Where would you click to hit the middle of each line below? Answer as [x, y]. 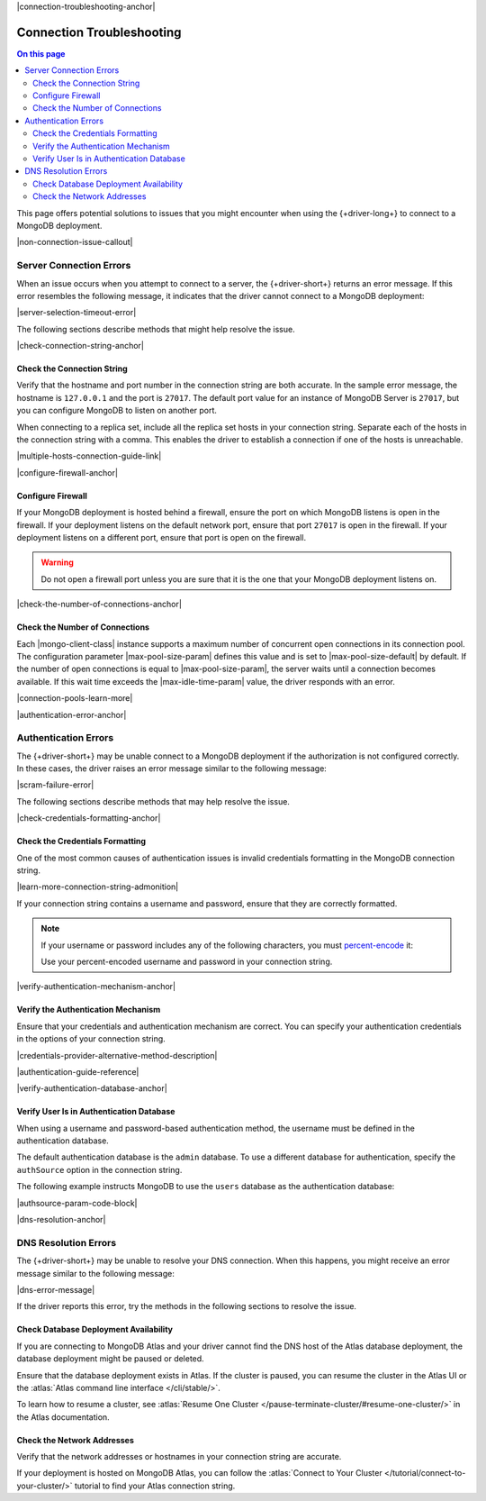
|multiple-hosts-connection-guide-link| [89, 456]
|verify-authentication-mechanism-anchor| [96, 987]
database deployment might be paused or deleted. [110, 1359]
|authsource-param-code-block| [77, 1203]
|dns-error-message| [56, 1289]
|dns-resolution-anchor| [62, 1220]
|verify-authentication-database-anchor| [92, 1088]
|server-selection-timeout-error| [76, 313]
